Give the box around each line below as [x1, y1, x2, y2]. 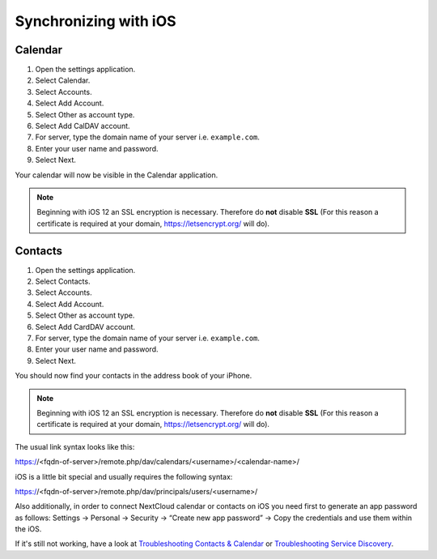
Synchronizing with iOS [15, 12, 177, 30]
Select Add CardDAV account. [35, 322, 135, 331]
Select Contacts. [35, 276, 91, 287]
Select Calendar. [35, 75, 91, 85]
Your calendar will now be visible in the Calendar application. [15, 170, 218, 180]
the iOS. [15, 524, 42, 534]
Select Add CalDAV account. [35, 122, 130, 131]
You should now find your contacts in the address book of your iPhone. [15, 371, 252, 381]
